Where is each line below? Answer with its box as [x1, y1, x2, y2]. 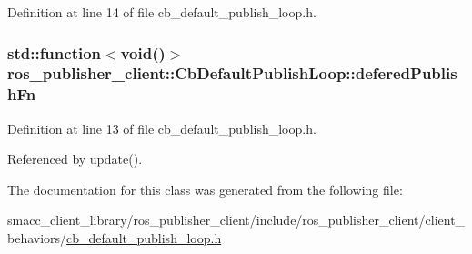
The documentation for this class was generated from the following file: [7, 179, 403, 198]
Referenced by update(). [7, 149, 143, 168]
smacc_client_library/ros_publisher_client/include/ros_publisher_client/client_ [7, 210, 466, 229]
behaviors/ [7, 229, 67, 248]
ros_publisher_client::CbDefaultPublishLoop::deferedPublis [7, 62, 457, 85]
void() [120, 41, 166, 64]
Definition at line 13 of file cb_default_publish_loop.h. [7, 118, 316, 137]
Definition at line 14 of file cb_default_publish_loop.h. [7, 3, 316, 21]
